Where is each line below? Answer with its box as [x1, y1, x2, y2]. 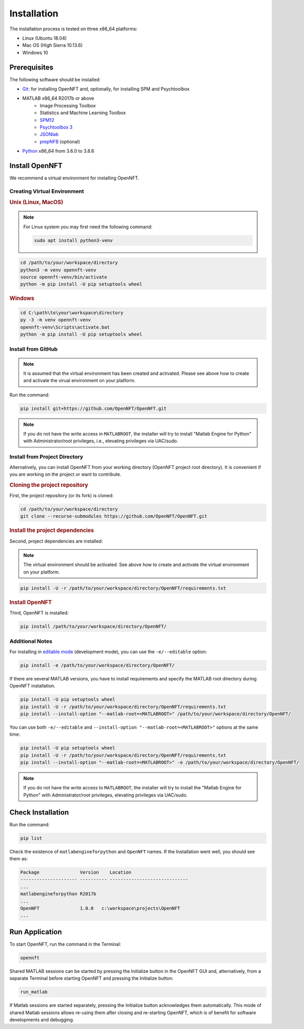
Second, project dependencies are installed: [9, 538, 103, 544]
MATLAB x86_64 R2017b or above [22, 95, 94, 101]
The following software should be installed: [9, 76, 101, 82]
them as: [9, 856, 28, 862]
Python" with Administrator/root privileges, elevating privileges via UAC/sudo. [23, 792, 188, 798]
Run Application [9, 927, 62, 936]
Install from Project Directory [9, 453, 83, 460]
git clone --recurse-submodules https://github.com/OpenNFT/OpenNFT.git [20, 513, 207, 519]
